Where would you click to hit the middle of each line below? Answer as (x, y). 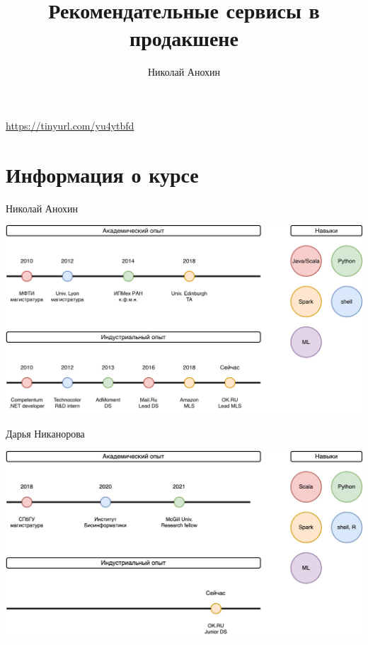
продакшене (184, 38)
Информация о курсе (102, 174)
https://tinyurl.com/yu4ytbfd (70, 125)
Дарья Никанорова (45, 434)
